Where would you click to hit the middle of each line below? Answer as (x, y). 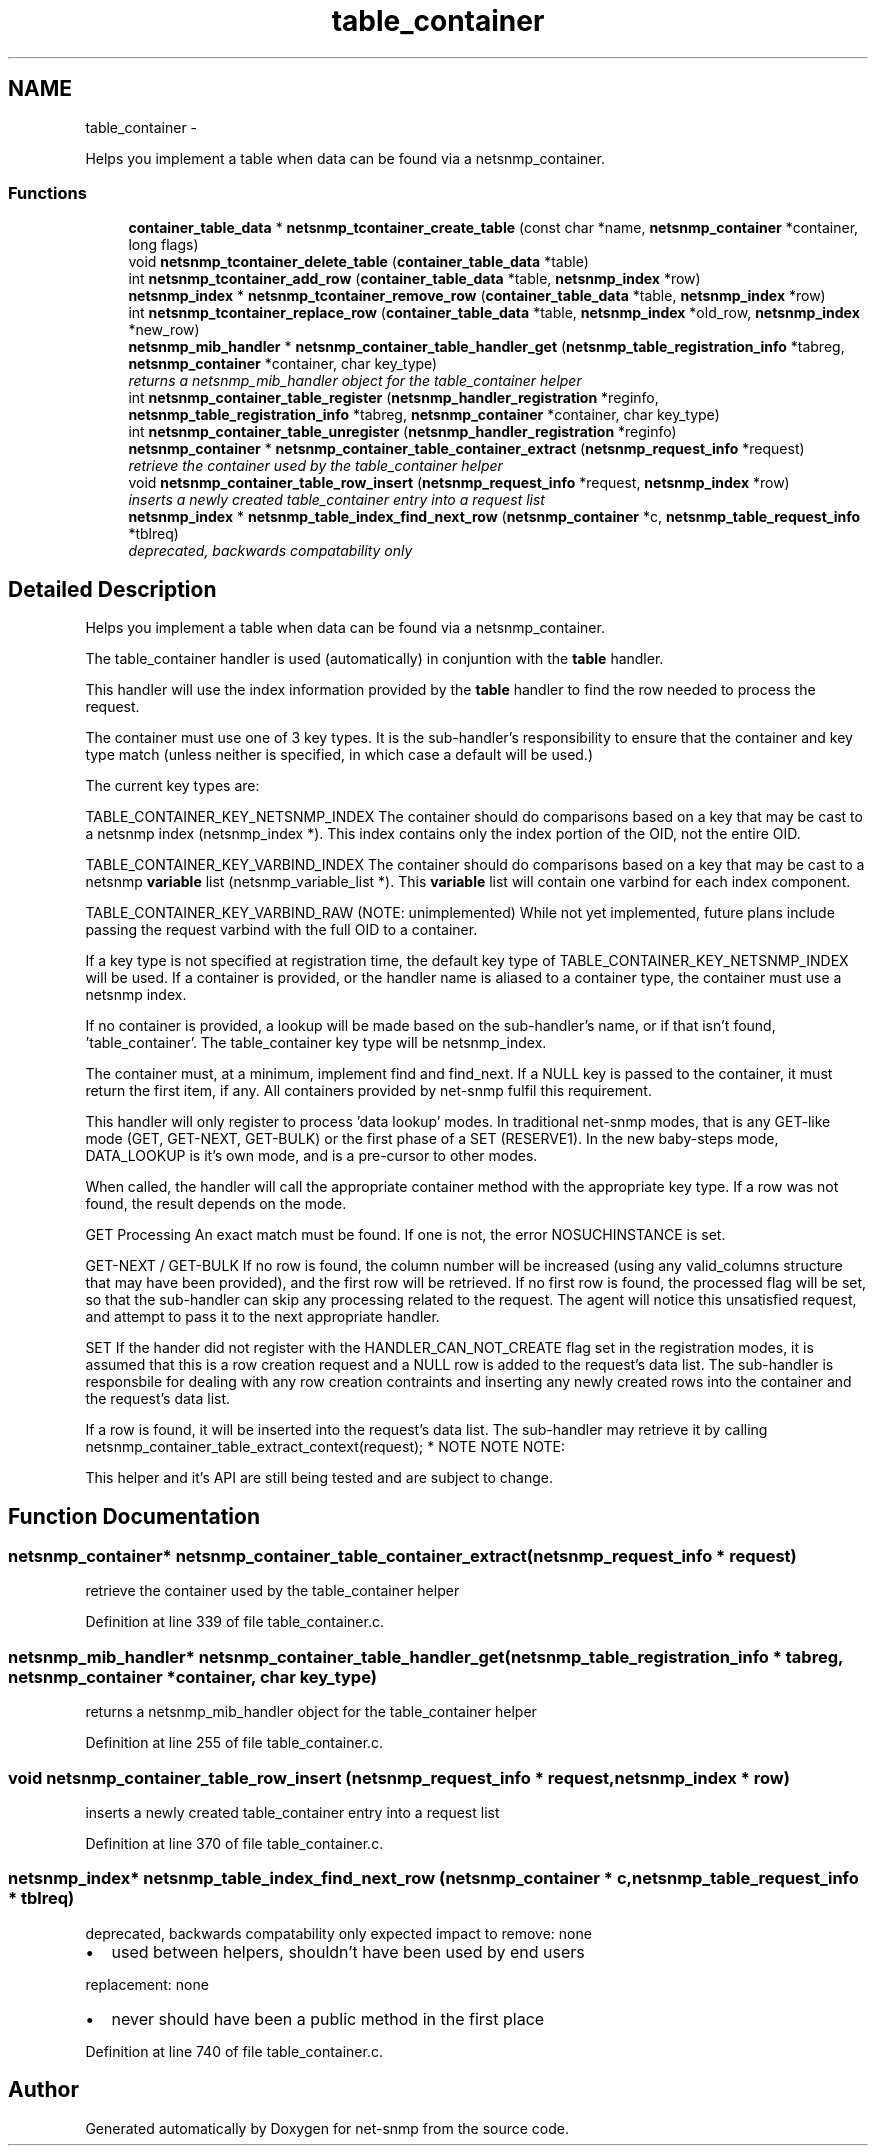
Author (43, 2090)
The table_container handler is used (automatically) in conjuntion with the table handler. (374, 659)
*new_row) (164, 330)
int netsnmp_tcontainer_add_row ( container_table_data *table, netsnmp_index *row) (414, 279)
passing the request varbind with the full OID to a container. (281, 930)
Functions (47, 192)
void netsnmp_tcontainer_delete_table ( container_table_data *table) (358, 262)
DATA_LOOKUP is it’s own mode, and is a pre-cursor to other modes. (311, 1156)
